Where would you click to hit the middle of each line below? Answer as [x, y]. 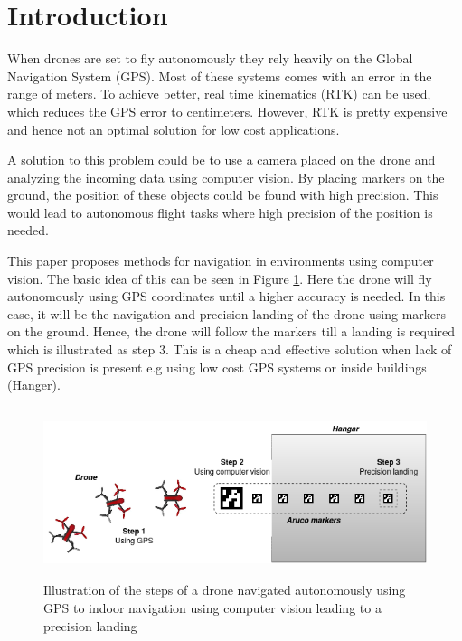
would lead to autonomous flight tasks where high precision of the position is [220, 212]
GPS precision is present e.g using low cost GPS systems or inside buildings [217, 367]
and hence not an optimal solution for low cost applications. [174, 129]
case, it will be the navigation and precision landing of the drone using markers [227, 313]
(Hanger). [34, 385]
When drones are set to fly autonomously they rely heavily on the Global [210, 58]
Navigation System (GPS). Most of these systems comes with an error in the [220, 75]
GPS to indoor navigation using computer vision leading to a [212, 607]
